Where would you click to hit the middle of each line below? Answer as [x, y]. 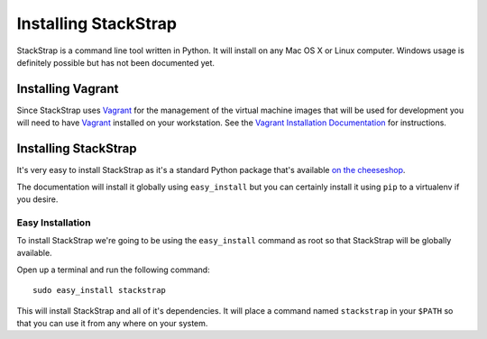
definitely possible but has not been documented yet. [116, 62]
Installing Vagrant [68, 89]
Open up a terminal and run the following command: [114, 270]
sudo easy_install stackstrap [100, 290]
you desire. [37, 199]
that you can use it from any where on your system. [112, 324]
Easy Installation [54, 223]
